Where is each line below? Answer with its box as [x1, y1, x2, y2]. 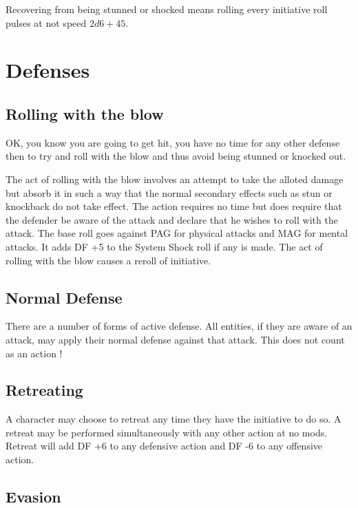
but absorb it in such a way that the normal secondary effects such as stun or [6, 185, 333, 200]
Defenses [6, 56, 90, 84]
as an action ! [6, 346, 63, 360]
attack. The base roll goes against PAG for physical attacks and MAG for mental [6, 226, 348, 240]
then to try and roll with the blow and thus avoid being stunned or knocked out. [6, 149, 346, 163]
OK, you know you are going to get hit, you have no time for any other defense [6, 135, 340, 149]
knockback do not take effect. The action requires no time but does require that [6, 199, 342, 213]
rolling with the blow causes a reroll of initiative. [6, 253, 211, 267]
